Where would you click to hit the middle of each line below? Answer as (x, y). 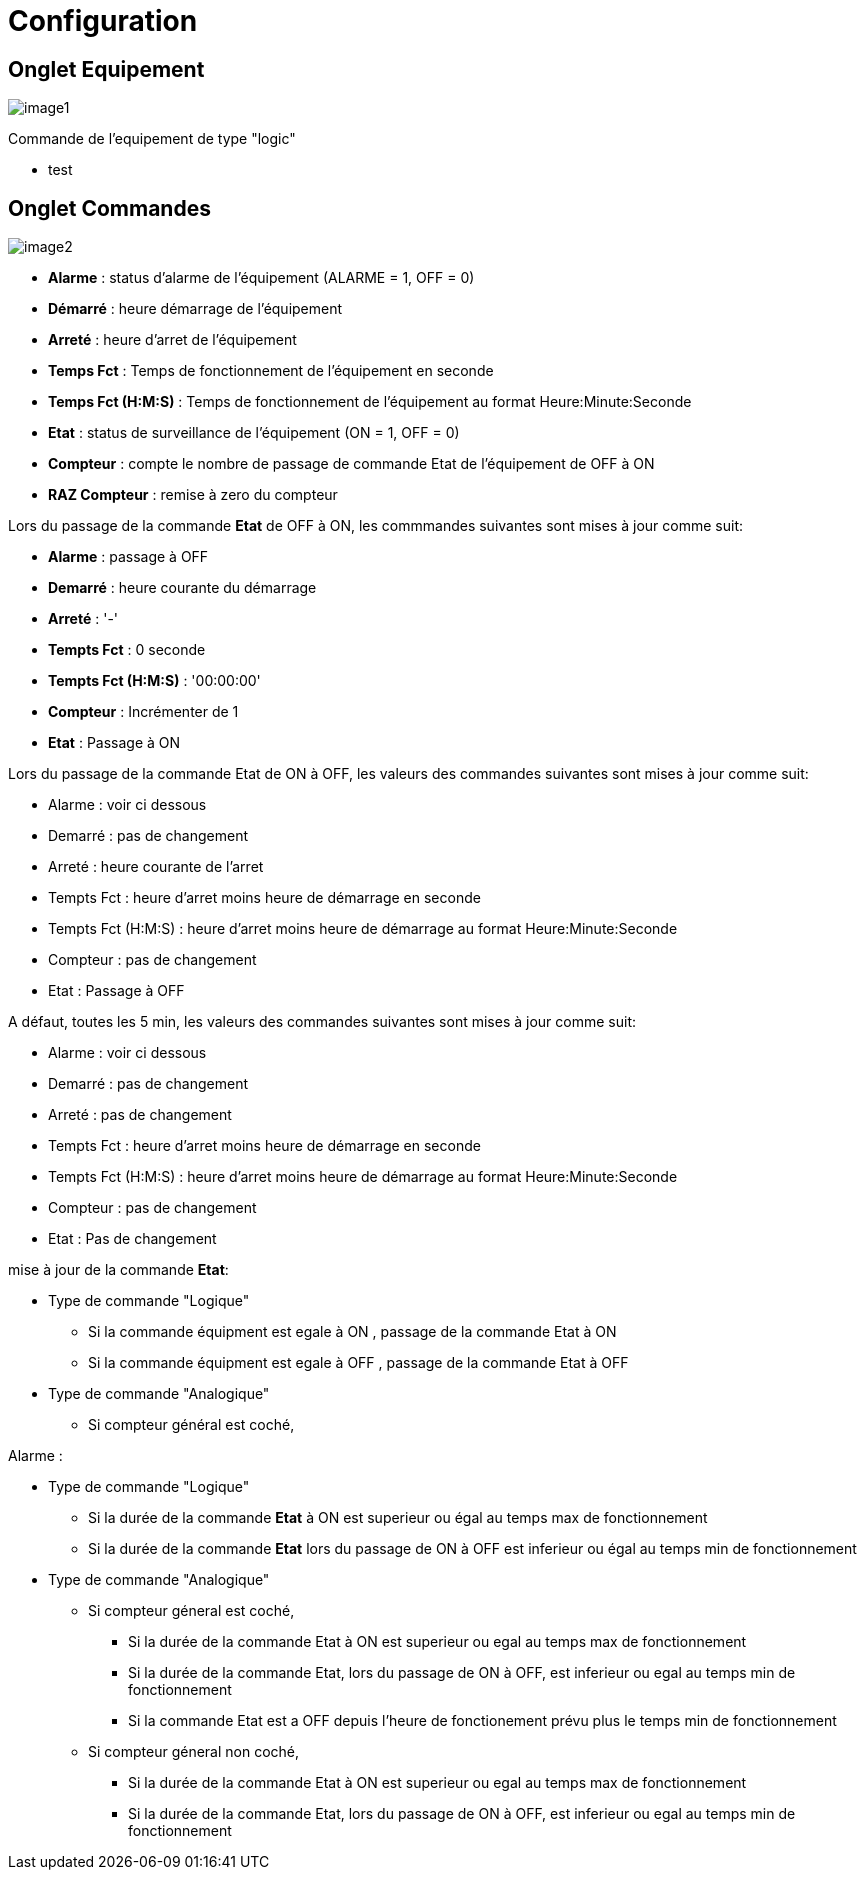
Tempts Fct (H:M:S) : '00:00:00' (154, 681)
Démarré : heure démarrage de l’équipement (195, 309)
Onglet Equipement (106, 69)
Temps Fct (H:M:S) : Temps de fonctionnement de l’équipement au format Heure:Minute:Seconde (370, 402)
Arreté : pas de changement (140, 1115)
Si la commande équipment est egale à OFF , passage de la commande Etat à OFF (358, 1363)
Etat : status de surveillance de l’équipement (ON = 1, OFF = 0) (254, 433)
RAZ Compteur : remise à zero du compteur (193, 495)
